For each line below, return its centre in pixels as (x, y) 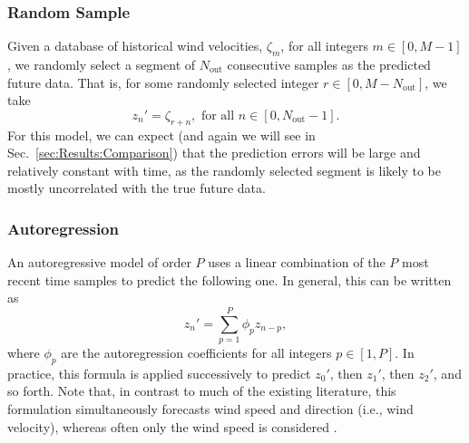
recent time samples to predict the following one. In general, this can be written (230, 279)
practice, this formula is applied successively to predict (159, 373)
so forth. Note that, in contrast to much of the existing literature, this (202, 391)
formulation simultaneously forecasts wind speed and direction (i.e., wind (210, 409)
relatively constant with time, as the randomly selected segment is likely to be (224, 170)
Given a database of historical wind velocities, (135, 46)
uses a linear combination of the (297, 262)
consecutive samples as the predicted (329, 65)
